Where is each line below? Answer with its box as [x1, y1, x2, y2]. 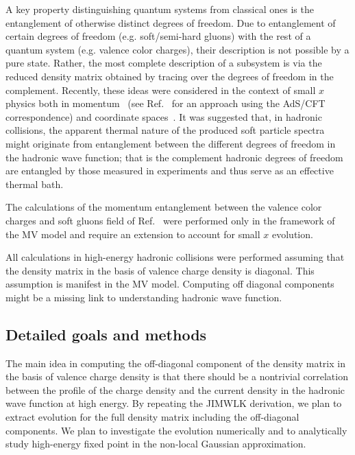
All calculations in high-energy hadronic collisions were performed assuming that [5, 250, 345, 264]
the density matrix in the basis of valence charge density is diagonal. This [5, 263, 315, 277]
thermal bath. [5, 176, 64, 191]
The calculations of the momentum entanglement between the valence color [5, 200, 322, 214]
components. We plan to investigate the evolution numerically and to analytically [5, 423, 347, 437]
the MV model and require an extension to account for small [5, 226, 260, 241]
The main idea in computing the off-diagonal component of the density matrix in [5, 355, 345, 370]
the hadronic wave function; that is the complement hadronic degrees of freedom [5, 150, 343, 164]
